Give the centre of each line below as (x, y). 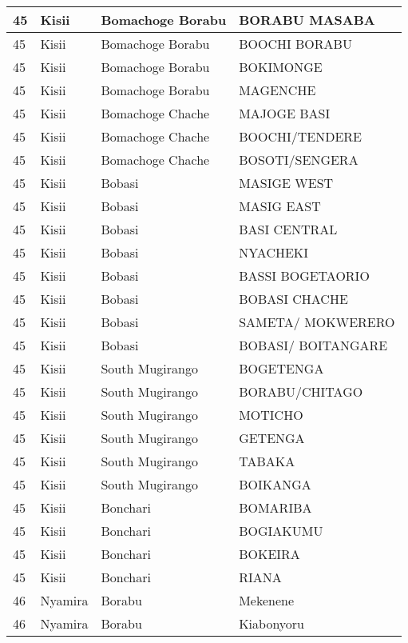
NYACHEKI (274, 252)
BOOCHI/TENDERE (300, 136)
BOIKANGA (275, 484)
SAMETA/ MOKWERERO (317, 322)
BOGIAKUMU (281, 531)
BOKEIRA (269, 554)
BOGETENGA (281, 368)
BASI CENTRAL (288, 229)
